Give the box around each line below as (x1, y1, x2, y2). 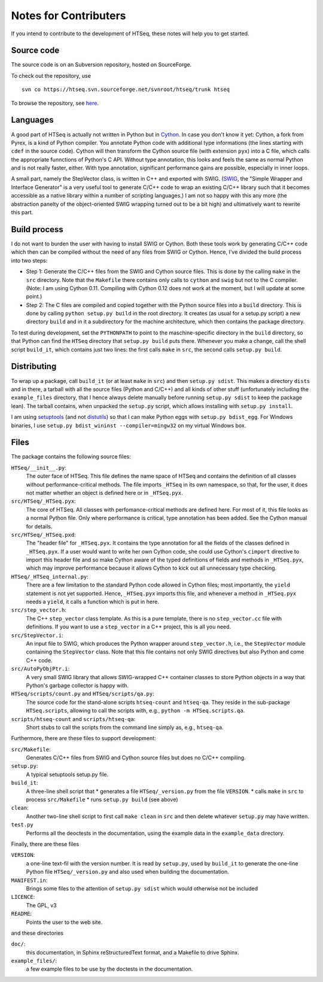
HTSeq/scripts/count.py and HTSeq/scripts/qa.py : (11, 690, 155, 697)
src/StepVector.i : (11, 631, 63, 639)
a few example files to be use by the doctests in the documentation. (26, 965, 193, 972)
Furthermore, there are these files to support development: (11, 735, 156, 742)
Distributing (11, 361, 57, 372)
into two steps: (11, 257, 48, 264)
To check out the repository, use (11, 72, 91, 79)
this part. (11, 209, 33, 216)
